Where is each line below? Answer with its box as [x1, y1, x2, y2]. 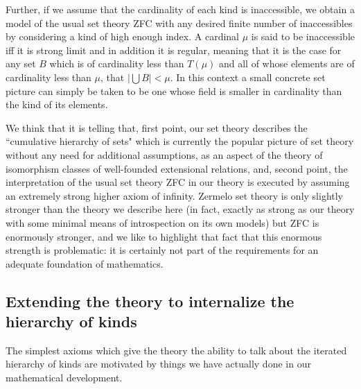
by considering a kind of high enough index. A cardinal [6, 29, 239, 44]
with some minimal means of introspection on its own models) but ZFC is [6, 215, 319, 230]
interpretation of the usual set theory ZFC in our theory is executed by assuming [6, 175, 350, 189]
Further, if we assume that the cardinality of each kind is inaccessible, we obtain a [6, 2, 355, 16]
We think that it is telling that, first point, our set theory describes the [6, 120, 308, 135]
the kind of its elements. [6, 97, 108, 112]
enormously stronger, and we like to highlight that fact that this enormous [6, 229, 322, 243]
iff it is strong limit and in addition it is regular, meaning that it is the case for [6, 42, 342, 57]
